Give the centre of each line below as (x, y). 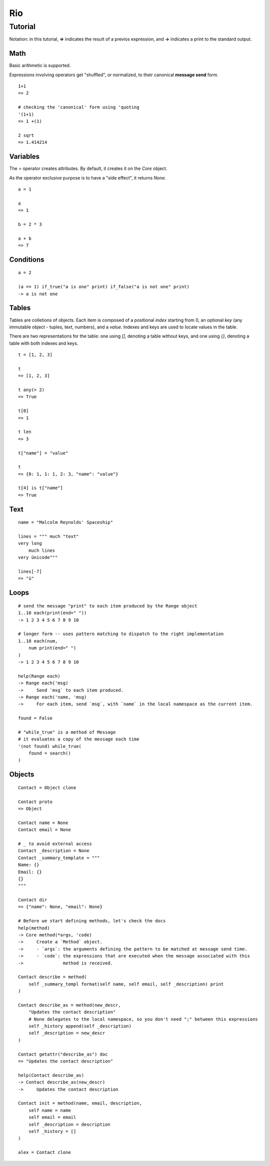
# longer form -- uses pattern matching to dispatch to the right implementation (121, 634)
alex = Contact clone (44, 1152)
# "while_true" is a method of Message (67, 732)
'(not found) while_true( (50, 746)
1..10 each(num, (38, 641)
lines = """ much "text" (48, 537)
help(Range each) (39, 676)
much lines (42, 550)
